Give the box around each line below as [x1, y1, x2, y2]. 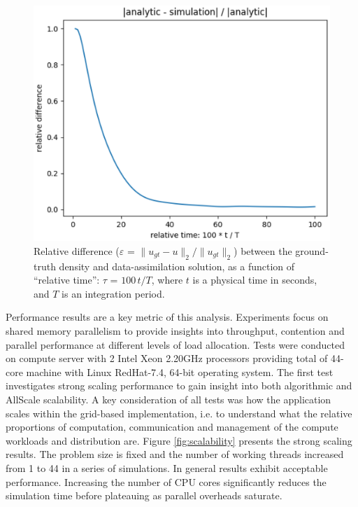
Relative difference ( [34, 243, 120, 258]
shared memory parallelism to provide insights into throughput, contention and [6, 323, 345, 338]
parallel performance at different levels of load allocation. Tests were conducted [6, 337, 345, 352]
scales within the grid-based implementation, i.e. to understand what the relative [6, 405, 352, 420]
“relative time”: [34, 272, 100, 287]
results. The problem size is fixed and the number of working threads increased [6, 447, 344, 461]
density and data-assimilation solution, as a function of [59, 258, 295, 273]
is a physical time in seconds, [192, 272, 317, 287]
